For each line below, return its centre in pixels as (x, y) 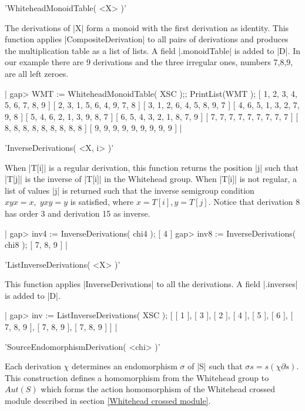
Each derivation (33, 366)
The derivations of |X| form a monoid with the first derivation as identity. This (147, 27)
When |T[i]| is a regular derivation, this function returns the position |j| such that (152, 167)
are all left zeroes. (37, 73)
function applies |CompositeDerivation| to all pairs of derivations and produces (147, 39)
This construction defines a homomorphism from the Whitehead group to (137, 377)
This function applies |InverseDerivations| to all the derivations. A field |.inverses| (151, 284)
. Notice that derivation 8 (254, 202)
